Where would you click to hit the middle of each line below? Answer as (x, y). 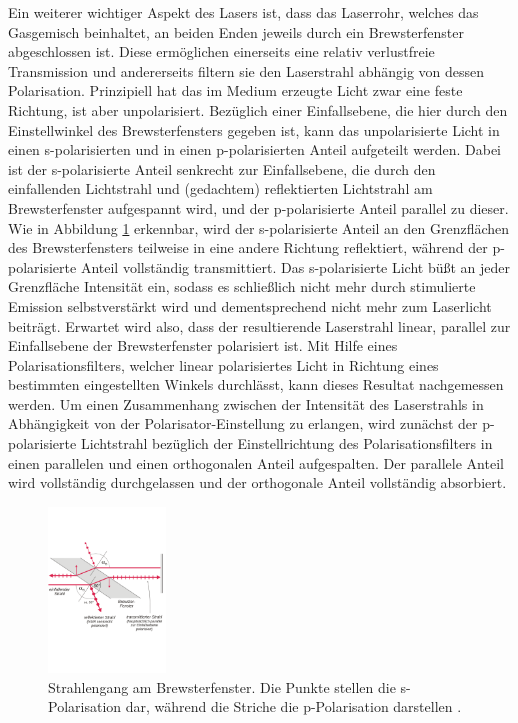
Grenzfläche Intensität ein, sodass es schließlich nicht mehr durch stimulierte (242, 286)
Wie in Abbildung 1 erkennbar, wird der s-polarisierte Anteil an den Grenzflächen (259, 227)
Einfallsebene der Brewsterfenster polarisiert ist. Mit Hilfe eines (203, 345)
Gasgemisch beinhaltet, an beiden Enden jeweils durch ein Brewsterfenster (236, 31)
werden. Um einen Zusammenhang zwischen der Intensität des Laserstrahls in (246, 403)
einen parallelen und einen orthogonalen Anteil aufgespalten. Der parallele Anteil (256, 462)
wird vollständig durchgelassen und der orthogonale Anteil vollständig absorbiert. (257, 482)
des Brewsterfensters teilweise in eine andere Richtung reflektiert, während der (248, 247)
